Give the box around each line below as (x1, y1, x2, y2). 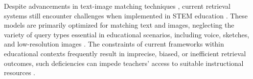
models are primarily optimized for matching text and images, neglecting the (4, 20, 234, 30)
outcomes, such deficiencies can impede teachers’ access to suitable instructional (4, 58, 244, 68)
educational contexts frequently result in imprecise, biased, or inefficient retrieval (4, 48, 246, 58)
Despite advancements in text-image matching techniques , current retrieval (4, 1, 230, 11)
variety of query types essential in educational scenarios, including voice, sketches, (4, 29, 250, 39)
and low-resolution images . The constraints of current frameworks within (4, 39, 224, 49)
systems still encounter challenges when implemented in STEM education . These (4, 10, 248, 20)
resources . (4, 67, 36, 78)
